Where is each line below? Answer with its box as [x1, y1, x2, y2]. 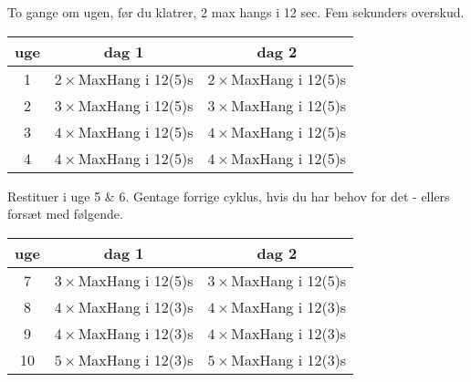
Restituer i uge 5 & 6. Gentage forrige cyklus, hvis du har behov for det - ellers [7, 186, 450, 205]
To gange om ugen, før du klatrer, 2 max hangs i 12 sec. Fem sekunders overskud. [7, 3, 465, 21]
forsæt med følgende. [7, 204, 123, 223]
